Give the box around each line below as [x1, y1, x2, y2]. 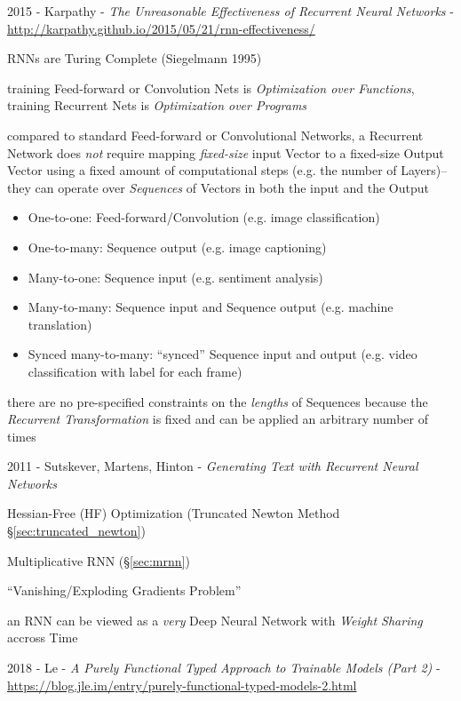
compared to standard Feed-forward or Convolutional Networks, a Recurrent [7, 125, 424, 144]
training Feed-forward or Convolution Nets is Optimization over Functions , [7, 78, 415, 97]
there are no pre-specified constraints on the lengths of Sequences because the [7, 392, 428, 410]
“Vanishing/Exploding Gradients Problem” [7, 581, 242, 600]
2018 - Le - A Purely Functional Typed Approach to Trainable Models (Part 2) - [7, 658, 441, 677]
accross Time [7, 628, 78, 647]
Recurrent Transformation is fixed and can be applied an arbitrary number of [7, 410, 428, 428]
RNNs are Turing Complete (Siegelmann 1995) [7, 49, 262, 68]
